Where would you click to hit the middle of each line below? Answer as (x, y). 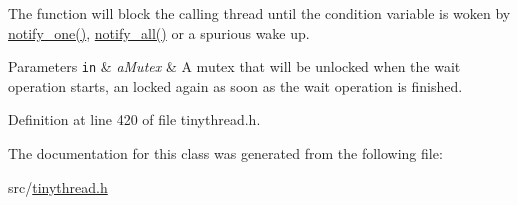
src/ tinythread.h (58, 186)
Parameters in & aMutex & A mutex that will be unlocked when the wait (234, 66)
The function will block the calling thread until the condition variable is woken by (259, 13)
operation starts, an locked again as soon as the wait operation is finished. (235, 85)
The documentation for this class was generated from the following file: (225, 153)
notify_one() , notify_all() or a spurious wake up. (159, 32)
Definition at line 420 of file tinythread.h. (134, 119)
